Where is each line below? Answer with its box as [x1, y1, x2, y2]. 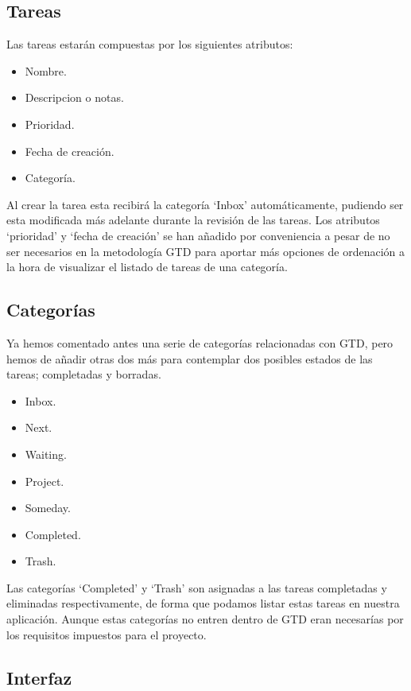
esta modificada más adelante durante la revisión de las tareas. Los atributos [6, 212, 380, 228]
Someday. [25, 499, 71, 516]
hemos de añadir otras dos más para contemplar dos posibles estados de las [6, 350, 373, 367]
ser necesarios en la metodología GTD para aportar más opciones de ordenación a [6, 243, 405, 259]
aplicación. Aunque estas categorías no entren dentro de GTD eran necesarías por [6, 611, 404, 627]
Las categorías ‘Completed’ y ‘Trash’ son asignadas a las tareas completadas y [6, 579, 387, 596]
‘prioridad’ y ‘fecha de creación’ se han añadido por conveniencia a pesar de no [6, 227, 390, 243]
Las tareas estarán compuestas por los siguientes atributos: [6, 36, 293, 52]
